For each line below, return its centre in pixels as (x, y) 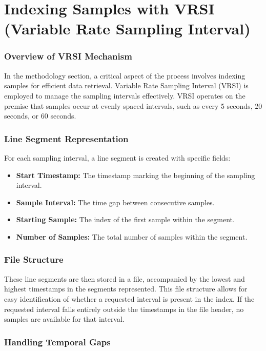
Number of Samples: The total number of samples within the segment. (132, 236)
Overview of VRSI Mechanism (68, 56)
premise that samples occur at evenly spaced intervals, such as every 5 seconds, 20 (133, 105)
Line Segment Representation (66, 138)
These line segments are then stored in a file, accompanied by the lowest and (125, 278)
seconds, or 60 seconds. (40, 116)
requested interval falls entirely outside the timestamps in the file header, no (124, 309)
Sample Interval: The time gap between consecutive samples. (115, 202)
